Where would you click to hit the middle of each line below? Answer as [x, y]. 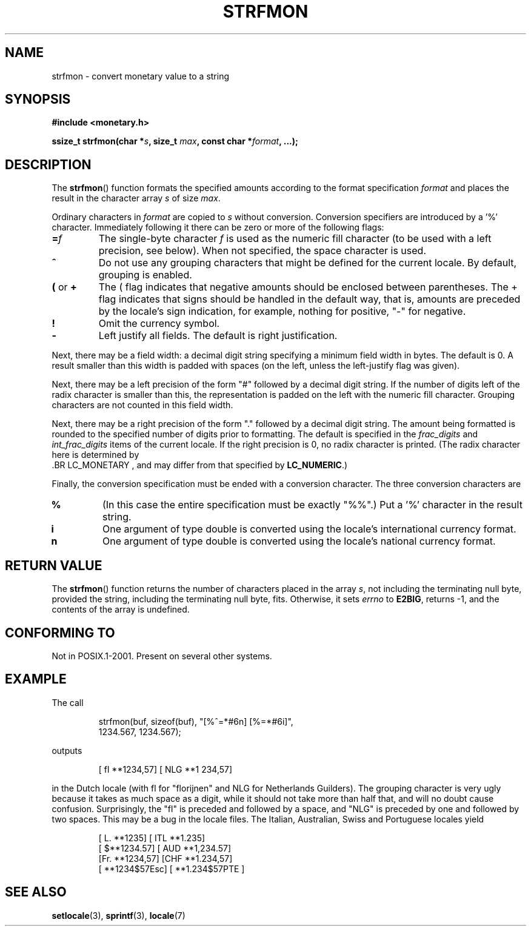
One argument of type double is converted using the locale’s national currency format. [299, 541]
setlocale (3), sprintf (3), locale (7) [119, 915]
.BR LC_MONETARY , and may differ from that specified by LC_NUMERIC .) [200, 465]
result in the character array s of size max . [136, 198]
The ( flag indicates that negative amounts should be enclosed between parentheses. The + [308, 287]
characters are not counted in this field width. [142, 405]
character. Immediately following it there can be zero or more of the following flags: [218, 227]
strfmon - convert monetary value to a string [141, 76]
